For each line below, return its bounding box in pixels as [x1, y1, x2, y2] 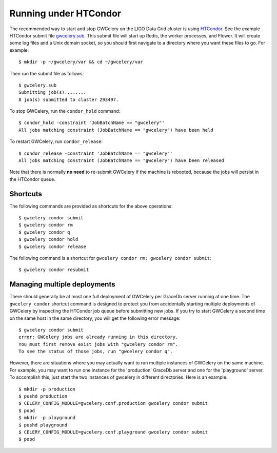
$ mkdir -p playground [18, 415, 76, 421]
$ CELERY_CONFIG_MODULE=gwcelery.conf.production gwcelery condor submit [18, 400, 208, 406]
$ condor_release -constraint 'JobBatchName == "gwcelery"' [18, 150, 173, 156]
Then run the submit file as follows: [9, 70, 84, 76]
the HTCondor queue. [9, 176, 56, 182]
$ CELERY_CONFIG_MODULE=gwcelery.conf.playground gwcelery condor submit [18, 429, 208, 435]
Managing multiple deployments [9, 280, 115, 289]
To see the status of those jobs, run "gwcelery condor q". [18, 348, 173, 355]
